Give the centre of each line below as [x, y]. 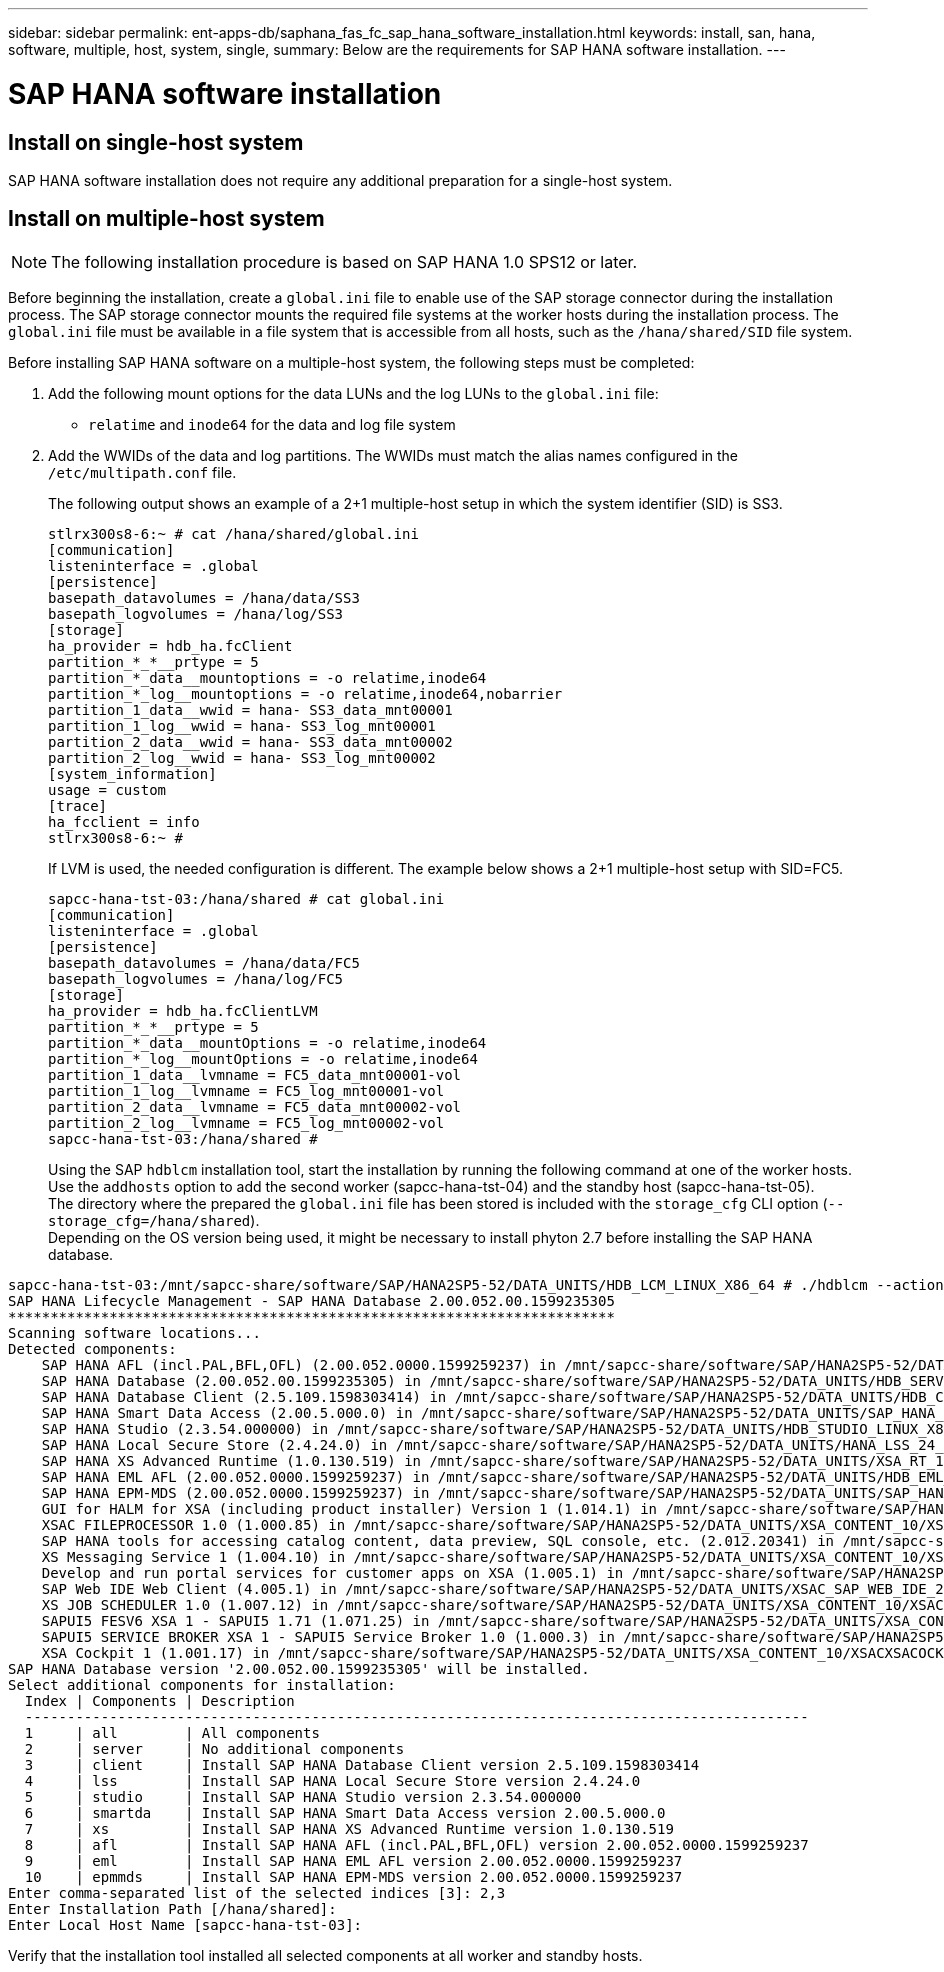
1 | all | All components [172, 1732]
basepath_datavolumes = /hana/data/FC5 [204, 962]
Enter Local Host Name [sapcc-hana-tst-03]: [185, 1924]
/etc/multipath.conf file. [142, 472]
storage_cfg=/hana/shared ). [154, 1220]
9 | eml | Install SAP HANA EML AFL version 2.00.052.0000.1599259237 [353, 1860]
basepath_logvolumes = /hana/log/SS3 [196, 613]
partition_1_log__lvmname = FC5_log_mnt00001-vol [246, 1090]
